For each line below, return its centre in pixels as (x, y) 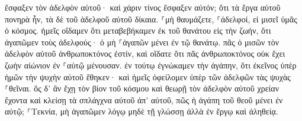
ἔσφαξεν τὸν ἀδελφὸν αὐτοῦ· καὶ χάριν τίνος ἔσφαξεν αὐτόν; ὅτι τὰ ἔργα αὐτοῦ (143, 7)
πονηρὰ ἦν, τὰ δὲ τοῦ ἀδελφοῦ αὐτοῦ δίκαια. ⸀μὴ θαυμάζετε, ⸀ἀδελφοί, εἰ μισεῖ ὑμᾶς (151, 19)
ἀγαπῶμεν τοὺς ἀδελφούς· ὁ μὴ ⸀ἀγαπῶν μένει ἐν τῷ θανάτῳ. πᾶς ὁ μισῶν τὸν (142, 42)
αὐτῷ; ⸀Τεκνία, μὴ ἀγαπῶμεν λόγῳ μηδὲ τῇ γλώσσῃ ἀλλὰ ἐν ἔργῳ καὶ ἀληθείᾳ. (142, 111)
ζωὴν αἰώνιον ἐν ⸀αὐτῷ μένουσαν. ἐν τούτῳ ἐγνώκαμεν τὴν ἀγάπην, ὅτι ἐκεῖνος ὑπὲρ (151, 65)
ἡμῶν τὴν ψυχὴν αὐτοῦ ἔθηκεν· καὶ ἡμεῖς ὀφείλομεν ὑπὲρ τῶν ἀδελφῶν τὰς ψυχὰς (148, 76)
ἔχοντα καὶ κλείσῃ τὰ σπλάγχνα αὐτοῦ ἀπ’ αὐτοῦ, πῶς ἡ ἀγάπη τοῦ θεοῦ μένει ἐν (144, 99)
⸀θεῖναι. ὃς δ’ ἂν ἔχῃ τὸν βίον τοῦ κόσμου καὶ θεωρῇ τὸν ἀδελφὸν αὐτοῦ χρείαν (142, 88)
